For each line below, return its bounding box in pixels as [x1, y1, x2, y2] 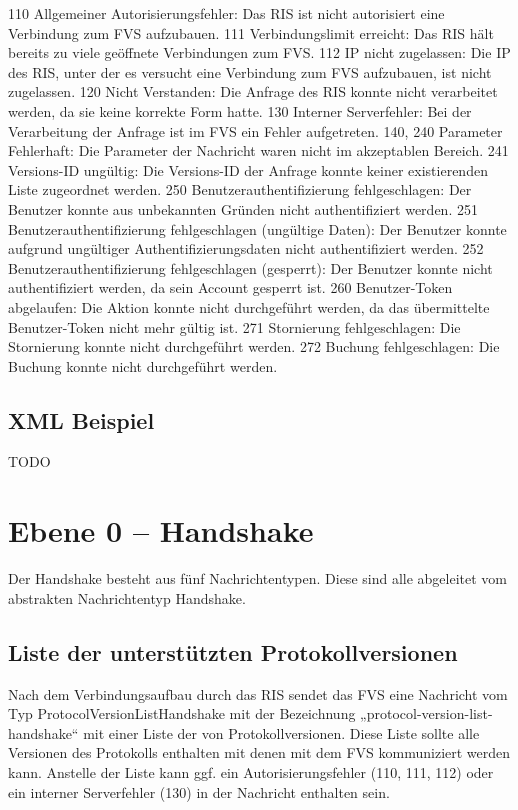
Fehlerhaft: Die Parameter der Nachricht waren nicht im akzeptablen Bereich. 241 [8, 140, 509, 161]
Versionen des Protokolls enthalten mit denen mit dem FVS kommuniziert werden [8, 742, 511, 763]
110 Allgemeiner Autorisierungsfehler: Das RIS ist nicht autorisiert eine [8, 3, 445, 23]
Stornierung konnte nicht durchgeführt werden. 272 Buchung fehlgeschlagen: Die [8, 336, 500, 357]
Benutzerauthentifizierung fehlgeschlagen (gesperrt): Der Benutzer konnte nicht [8, 257, 493, 278]
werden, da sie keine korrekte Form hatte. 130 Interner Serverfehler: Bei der [8, 100, 472, 121]
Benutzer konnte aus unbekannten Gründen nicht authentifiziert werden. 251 [8, 198, 478, 219]
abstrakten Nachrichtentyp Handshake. [8, 587, 246, 608]
